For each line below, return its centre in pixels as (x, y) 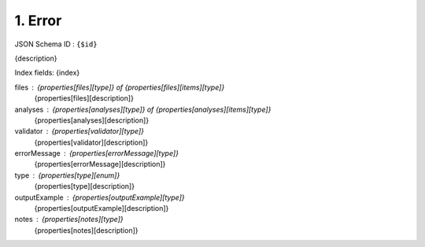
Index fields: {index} (47, 73)
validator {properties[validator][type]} (79, 131)
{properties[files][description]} (84, 98)
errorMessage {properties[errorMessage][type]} (96, 153)
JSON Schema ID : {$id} (56, 44)
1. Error (38, 20)
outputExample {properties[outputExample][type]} (100, 197)
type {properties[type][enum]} (67, 175)
